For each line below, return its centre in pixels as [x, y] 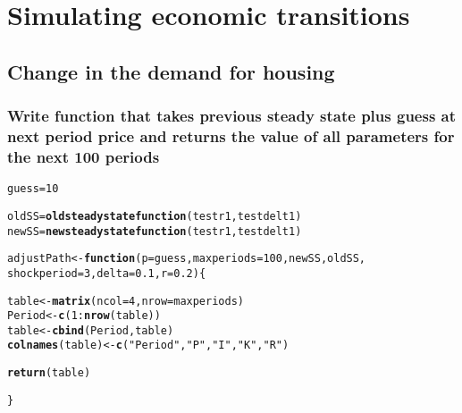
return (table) [49, 373]
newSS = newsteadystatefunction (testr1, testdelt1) [155, 231]
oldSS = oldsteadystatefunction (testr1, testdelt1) [155, 216]
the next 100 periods [84, 156]
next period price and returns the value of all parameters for [231, 136]
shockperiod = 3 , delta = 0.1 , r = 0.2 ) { [107, 273]
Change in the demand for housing [171, 71]
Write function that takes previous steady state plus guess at [232, 116]
